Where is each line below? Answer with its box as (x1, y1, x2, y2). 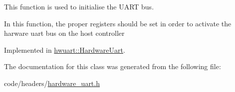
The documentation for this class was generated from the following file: (4, 61, 221, 72)
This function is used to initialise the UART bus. (4, 1, 154, 11)
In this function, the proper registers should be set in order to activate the (4, 18, 232, 28)
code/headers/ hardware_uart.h (4, 78, 100, 88)
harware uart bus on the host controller (4, 28, 125, 38)
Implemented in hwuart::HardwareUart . (4, 44, 125, 55)
